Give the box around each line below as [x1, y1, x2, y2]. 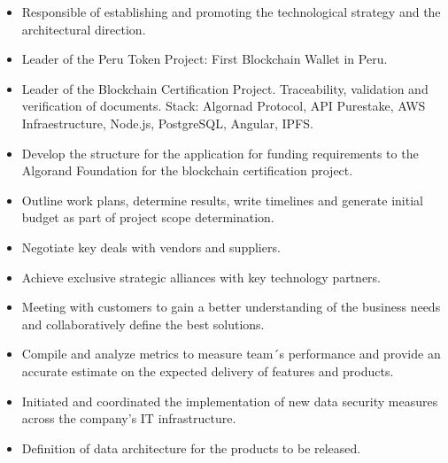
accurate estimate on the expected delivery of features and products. [21, 361, 394, 380]
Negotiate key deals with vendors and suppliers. [21, 237, 281, 256]
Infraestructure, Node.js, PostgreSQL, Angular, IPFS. [21, 113, 313, 132]
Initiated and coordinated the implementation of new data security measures [21, 391, 438, 410]
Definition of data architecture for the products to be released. [21, 438, 361, 457]
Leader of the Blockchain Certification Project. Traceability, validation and [21, 79, 429, 97]
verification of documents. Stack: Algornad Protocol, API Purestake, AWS [21, 96, 426, 115]
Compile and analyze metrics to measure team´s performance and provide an [21, 344, 441, 363]
